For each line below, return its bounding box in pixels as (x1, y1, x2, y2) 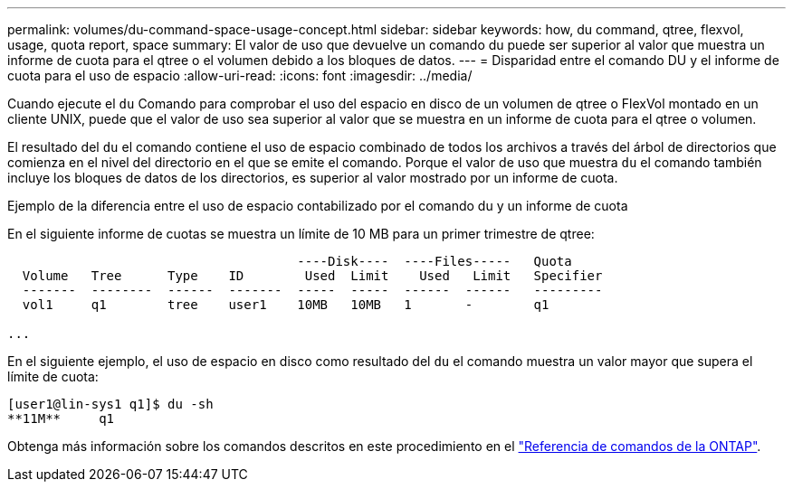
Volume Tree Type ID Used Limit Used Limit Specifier (22, 268, 603, 283)
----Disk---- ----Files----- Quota (297, 254, 572, 268)
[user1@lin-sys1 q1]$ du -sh (7, 397, 214, 411)
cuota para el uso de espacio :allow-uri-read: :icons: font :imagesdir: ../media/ (7, 68, 473, 83)
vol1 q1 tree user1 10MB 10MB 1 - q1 (22, 297, 549, 312)
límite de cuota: (7, 369, 99, 384)
